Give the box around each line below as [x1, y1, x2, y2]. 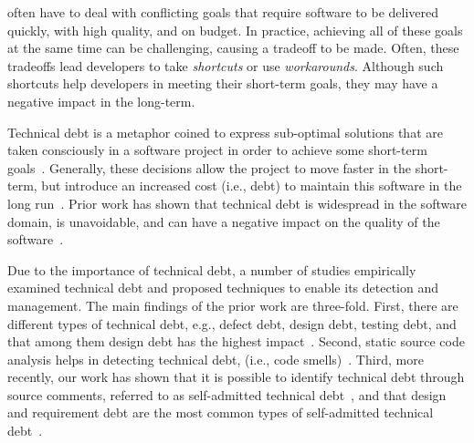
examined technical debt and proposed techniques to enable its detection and [7, 278, 438, 297]
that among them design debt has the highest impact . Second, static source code [7, 332, 465, 351]
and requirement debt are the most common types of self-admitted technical [7, 403, 434, 422]
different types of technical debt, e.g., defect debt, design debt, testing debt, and [7, 314, 457, 333]
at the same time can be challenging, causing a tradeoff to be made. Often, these [7, 38, 459, 57]
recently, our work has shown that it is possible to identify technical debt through [7, 367, 465, 386]
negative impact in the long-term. [7, 91, 195, 110]
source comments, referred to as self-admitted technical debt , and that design [7, 385, 447, 404]
